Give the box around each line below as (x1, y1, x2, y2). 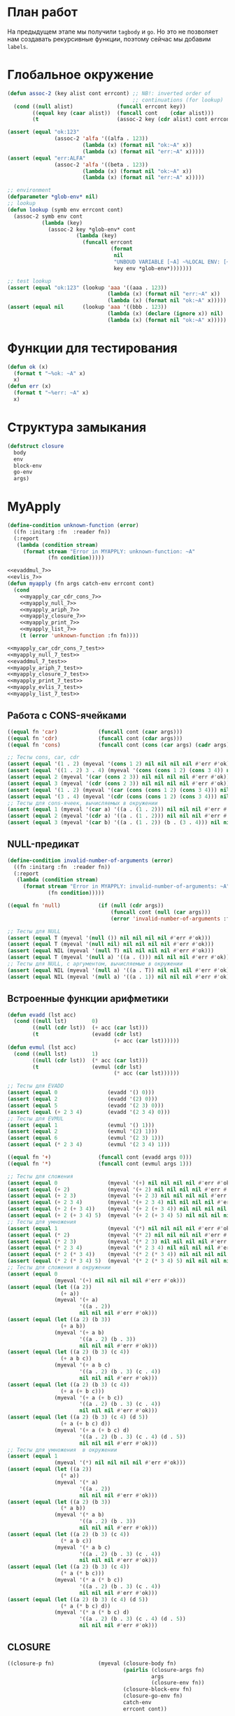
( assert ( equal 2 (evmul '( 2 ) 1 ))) (7, 1128, 158, 1135)
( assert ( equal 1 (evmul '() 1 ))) (7, 1122, 155, 1129)
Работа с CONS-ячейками (7, 710, 127, 722)
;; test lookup (7, 277, 52, 284)
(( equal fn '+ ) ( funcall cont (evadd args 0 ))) (7, 1154, 192, 1161)
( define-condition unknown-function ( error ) (7, 522, 139, 529)
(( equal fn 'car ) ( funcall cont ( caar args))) (7, 728, 183, 735)
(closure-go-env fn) (122, 1692, 183, 1700)
